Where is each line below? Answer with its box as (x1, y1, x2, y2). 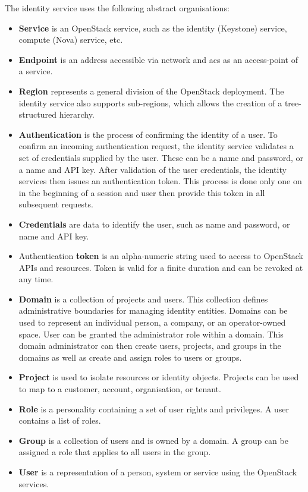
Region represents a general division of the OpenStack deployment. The (18, 84, 284, 97)
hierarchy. (59, 108, 95, 121)
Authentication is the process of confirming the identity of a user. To (18, 128, 278, 140)
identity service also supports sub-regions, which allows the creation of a (18, 96, 282, 109)
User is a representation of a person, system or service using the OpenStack (18, 466, 297, 478)
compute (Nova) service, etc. (18, 33, 123, 46)
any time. (18, 273, 54, 285)
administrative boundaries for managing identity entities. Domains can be (18, 304, 288, 317)
